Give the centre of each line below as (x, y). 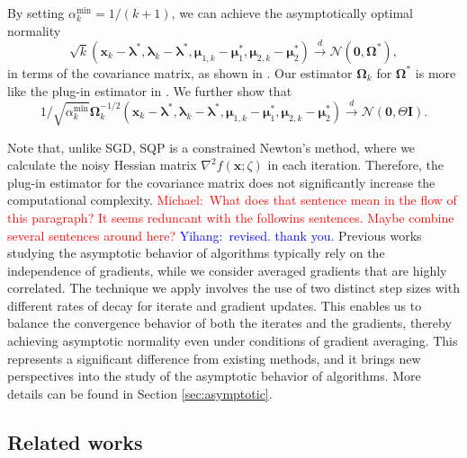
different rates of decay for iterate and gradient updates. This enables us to (215, 305)
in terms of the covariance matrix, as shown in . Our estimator (180, 72)
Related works (75, 441)
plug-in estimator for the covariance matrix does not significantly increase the (221, 182)
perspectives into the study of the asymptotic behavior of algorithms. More (214, 376)
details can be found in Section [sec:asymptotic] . (140, 393)
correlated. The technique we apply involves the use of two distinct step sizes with (233, 288)
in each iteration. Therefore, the (355, 165)
